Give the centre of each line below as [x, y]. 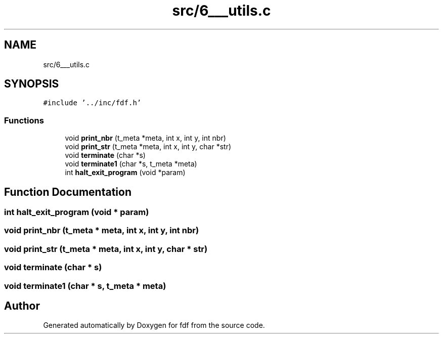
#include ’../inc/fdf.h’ [92, 103]
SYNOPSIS [32, 84]
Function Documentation [68, 192]
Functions [24, 120]
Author [22, 306]
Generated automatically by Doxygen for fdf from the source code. [154, 325]
